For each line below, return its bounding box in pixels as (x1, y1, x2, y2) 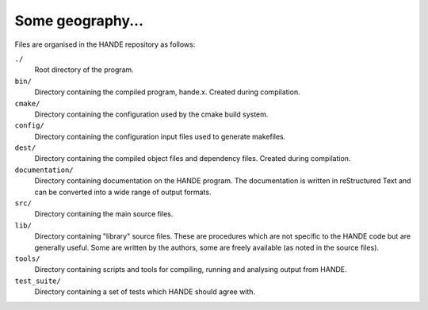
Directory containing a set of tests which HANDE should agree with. (34, 287, 256, 297)
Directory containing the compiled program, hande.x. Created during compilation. (34, 87, 300, 97)
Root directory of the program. (34, 65, 134, 75)
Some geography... (14, 12, 144, 29)
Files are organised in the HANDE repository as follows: (14, 40, 196, 49)
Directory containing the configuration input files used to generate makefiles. (34, 132, 286, 141)
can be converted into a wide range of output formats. (34, 187, 212, 197)
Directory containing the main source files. (34, 209, 174, 219)
